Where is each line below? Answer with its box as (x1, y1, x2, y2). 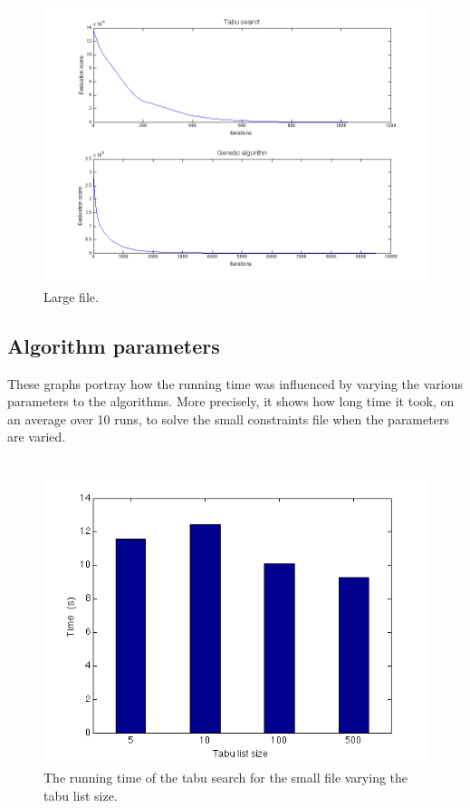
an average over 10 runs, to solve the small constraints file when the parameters (7, 409, 449, 428)
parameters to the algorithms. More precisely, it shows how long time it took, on (7, 392, 455, 411)
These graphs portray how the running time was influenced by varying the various (7, 374, 464, 393)
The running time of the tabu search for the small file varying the (43, 767, 408, 786)
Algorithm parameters (7, 331, 220, 359)
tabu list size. (43, 785, 118, 804)
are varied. (7, 427, 66, 446)
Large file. (43, 287, 99, 306)
